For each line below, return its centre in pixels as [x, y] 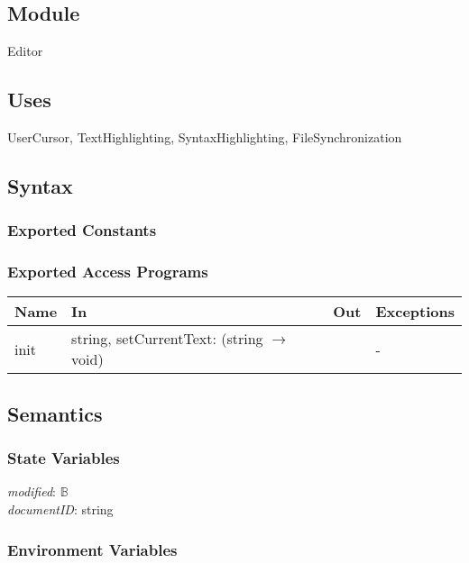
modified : [32, 491]
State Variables [64, 458]
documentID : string [60, 509]
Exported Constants [82, 230]
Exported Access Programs [108, 272]
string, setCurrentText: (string [167, 339]
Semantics [55, 413]
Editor [25, 51]
